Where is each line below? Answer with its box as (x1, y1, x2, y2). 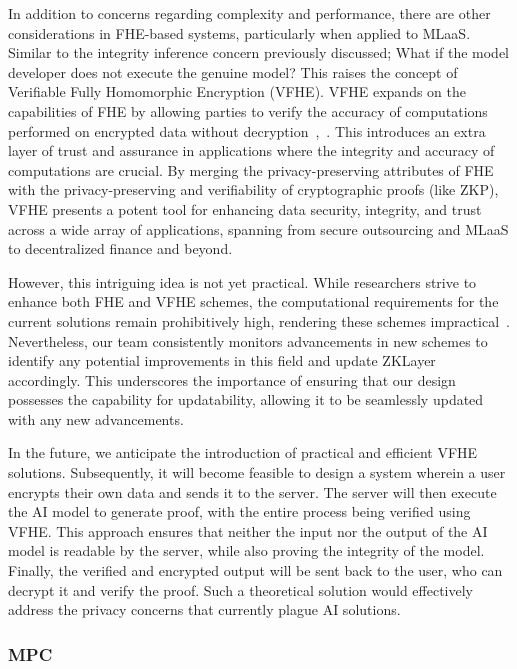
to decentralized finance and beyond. (8, 238, 233, 259)
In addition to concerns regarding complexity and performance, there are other (8, 3, 491, 23)
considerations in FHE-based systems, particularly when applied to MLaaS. (8, 22, 471, 43)
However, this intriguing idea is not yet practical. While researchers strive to (8, 271, 477, 292)
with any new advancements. (8, 408, 184, 429)
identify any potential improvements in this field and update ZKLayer (8, 350, 436, 371)
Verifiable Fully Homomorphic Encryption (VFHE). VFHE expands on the (8, 81, 466, 102)
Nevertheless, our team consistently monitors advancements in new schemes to (8, 330, 488, 351)
